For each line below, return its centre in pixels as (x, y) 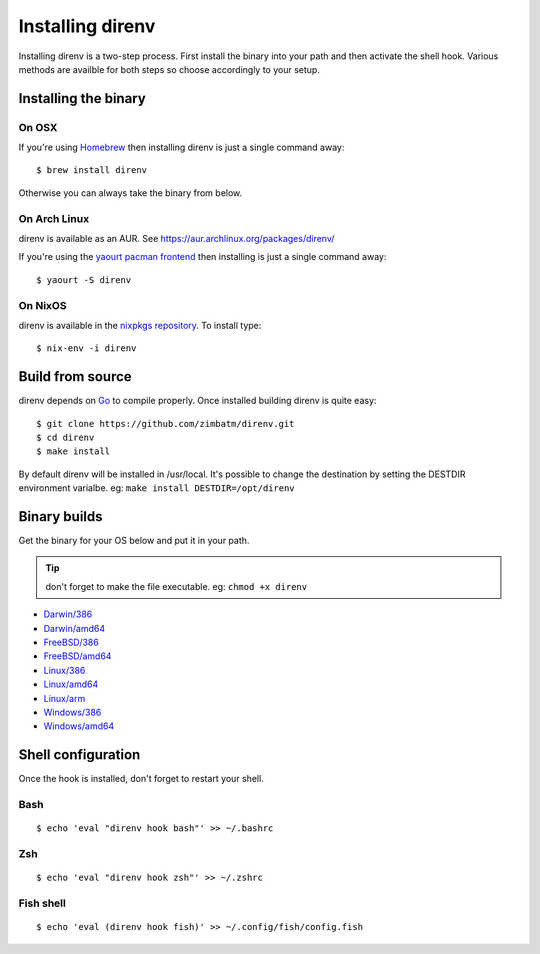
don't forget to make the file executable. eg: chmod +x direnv (176, 586)
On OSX (38, 127)
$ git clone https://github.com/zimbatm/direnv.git (165, 423)
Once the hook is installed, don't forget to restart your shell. (141, 779)
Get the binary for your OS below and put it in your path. (134, 541)
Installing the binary (82, 98)
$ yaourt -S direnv (84, 279)
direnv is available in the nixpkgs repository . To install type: (140, 325)
